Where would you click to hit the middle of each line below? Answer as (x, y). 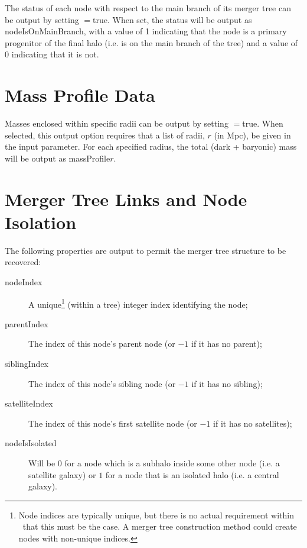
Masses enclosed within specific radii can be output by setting (117, 123)
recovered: (23, 262)
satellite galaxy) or (62, 474)
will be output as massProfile (58, 158)
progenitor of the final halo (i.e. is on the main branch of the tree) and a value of (151, 42)
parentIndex (27, 323)
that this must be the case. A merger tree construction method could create (160, 526)
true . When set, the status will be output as (172, 19)
